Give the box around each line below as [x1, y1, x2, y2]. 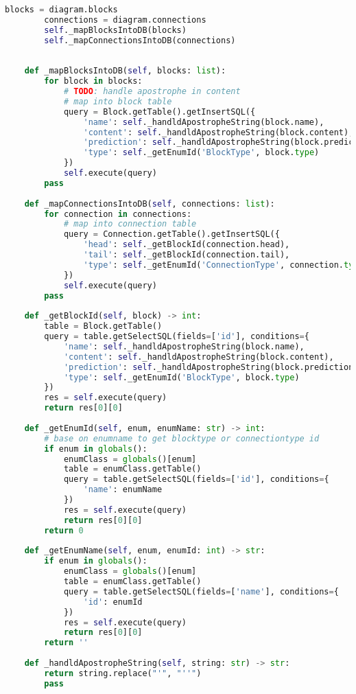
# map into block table [63, 96, 172, 106]
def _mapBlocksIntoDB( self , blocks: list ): [24, 66, 226, 76]
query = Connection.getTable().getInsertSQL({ [63, 229, 280, 240]
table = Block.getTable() [44, 321, 163, 332]
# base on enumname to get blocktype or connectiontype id [44, 433, 320, 443]
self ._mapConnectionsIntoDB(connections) [44, 35, 236, 45]
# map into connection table [63, 219, 197, 229]
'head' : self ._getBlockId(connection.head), [83, 240, 290, 250]
